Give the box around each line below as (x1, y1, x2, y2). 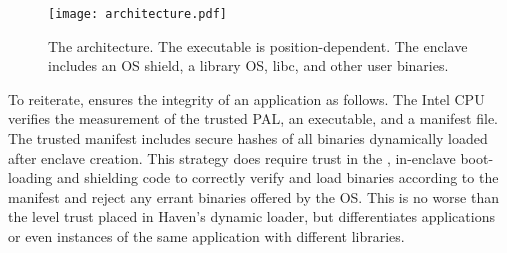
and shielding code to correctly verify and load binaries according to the (57, 167, 499, 188)
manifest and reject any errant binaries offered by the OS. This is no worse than (8, 186, 499, 207)
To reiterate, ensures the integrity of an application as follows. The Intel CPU (8, 88, 485, 109)
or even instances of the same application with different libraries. (8, 226, 405, 246)
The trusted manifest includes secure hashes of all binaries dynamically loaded (8, 128, 488, 149)
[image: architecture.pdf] (48, 7, 227, 21)
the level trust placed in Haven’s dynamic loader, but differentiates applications (8, 206, 495, 227)
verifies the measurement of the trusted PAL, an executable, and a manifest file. (8, 108, 499, 129)
